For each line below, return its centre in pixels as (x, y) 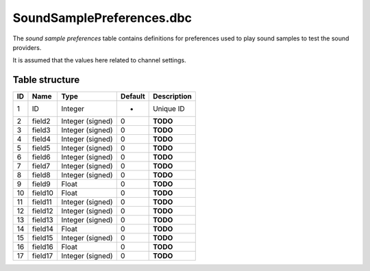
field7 (41, 166)
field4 (41, 139)
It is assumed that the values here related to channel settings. (99, 60)
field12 (43, 211)
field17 (42, 256)
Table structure (46, 80)
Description (172, 96)
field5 (41, 149)
